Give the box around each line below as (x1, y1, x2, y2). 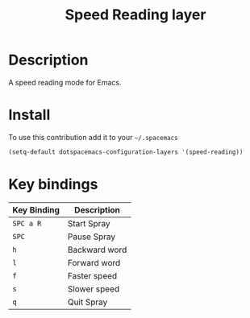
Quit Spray (67, 296, 108, 308)
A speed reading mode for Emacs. (8, 77, 123, 87)
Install (8, 106, 51, 124)
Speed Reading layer (65, 6, 206, 24)
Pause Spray (67, 231, 115, 242)
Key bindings (8, 175, 98, 193)
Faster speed (67, 270, 118, 281)
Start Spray (67, 217, 110, 229)
